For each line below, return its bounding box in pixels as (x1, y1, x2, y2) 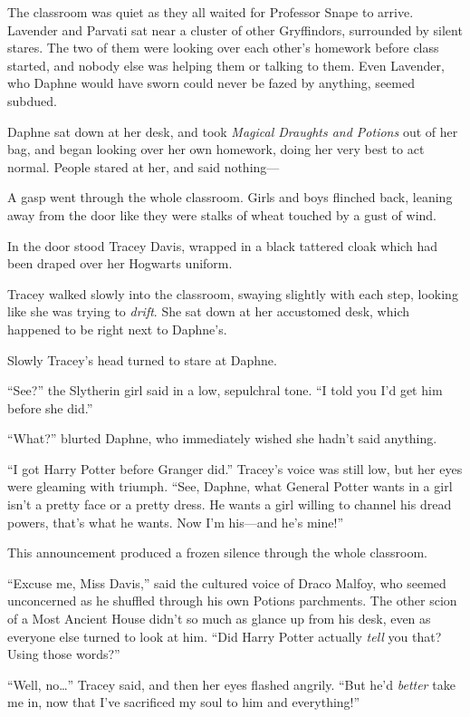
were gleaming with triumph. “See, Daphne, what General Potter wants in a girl (7, 477, 453, 496)
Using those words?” (7, 644, 120, 664)
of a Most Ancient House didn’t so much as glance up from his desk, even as (7, 609, 431, 628)
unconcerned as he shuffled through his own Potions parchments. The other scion (7, 591, 457, 610)
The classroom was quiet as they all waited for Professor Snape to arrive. (7, 3, 414, 21)
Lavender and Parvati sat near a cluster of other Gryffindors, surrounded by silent (7, 20, 463, 39)
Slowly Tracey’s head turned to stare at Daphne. (7, 350, 277, 369)
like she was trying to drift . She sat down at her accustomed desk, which (7, 302, 410, 321)
